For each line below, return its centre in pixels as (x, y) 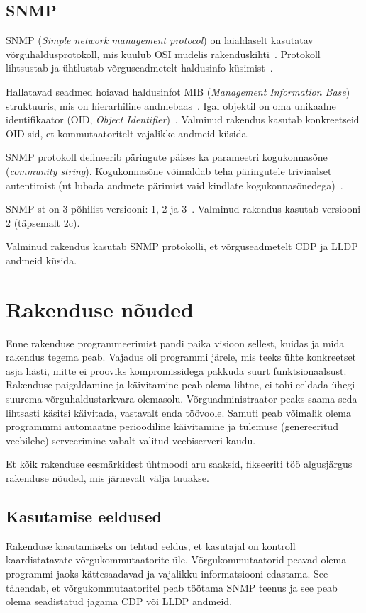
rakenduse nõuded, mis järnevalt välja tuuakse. (107, 477)
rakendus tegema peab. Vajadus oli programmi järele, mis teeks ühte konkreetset (181, 357)
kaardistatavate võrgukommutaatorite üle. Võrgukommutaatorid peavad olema (176, 559)
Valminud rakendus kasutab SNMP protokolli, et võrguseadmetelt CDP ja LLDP (182, 246)
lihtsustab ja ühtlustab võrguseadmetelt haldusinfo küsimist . (139, 68)
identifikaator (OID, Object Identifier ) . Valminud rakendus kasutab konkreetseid (183, 119)
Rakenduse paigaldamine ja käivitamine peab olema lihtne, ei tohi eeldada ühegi (181, 384)
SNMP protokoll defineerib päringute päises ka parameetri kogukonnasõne (167, 157)
